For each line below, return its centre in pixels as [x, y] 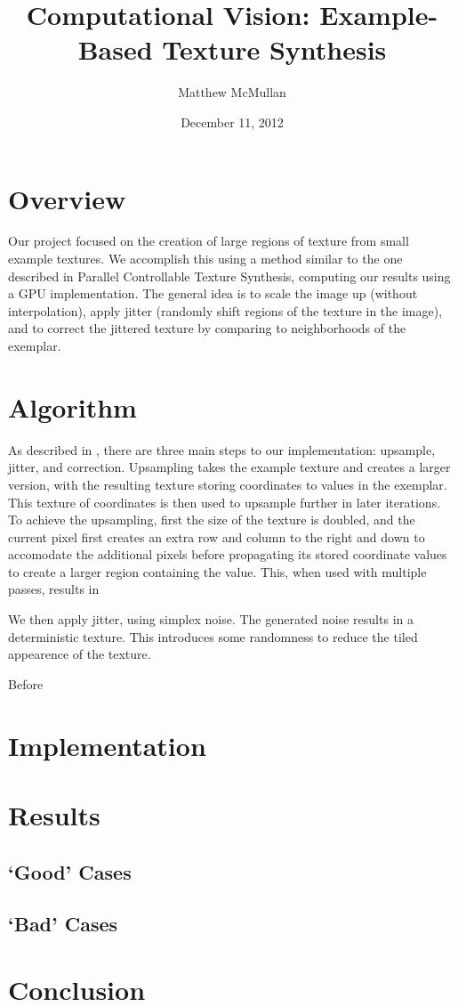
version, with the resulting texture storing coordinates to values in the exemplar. [228, 484]
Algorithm [72, 406]
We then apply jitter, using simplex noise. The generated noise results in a [211, 619]
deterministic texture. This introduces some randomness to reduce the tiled [213, 636]
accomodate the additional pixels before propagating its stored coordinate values [228, 554]
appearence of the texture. [80, 654]
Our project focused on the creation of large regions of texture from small [209, 241]
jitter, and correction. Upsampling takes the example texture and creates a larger [229, 467]
